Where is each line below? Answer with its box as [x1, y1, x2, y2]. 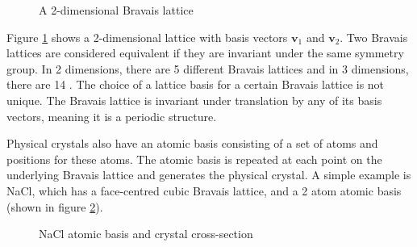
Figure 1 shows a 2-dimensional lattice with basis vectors [6, 28, 288, 45]
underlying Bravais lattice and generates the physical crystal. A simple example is [6, 166, 411, 183]
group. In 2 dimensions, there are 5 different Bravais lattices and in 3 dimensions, [6, 60, 409, 77]
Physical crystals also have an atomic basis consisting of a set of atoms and [6, 135, 378, 152]
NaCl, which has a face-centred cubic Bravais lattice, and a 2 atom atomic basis [6, 182, 402, 199]
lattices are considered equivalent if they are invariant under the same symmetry [6, 44, 404, 61]
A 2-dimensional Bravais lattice [39, 2, 194, 18]
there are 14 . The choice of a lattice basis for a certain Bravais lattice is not [6, 76, 385, 93]
